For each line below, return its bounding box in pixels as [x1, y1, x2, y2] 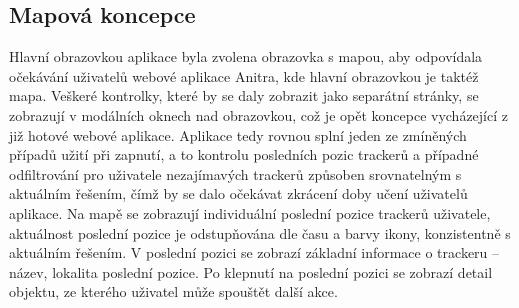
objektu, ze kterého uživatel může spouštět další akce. [9, 281, 338, 302]
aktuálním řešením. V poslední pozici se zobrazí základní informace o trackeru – [9, 242, 500, 263]
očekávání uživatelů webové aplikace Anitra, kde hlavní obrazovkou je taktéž [9, 65, 479, 86]
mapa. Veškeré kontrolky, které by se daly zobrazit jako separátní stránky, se [9, 85, 479, 106]
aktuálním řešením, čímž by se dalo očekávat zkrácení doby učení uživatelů [9, 183, 468, 204]
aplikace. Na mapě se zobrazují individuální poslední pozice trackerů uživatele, [9, 202, 491, 223]
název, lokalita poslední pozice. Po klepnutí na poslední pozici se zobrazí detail [9, 261, 493, 282]
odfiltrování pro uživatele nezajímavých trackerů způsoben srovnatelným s [9, 163, 462, 184]
